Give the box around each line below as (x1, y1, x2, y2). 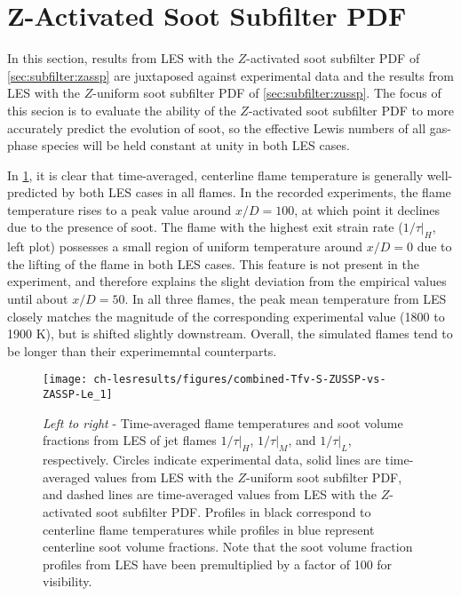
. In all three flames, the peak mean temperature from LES (124, 290, 447, 308)
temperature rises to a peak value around (7, 200, 232, 219)
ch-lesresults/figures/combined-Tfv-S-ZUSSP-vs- (93, 373, 386, 386)
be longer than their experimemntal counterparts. (7, 341, 277, 360)
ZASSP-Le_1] (43, 388, 113, 401)
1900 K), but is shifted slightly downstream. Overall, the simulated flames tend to (7, 324, 453, 343)
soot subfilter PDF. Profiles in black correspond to (96, 502, 371, 521)
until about (7, 290, 68, 308)
